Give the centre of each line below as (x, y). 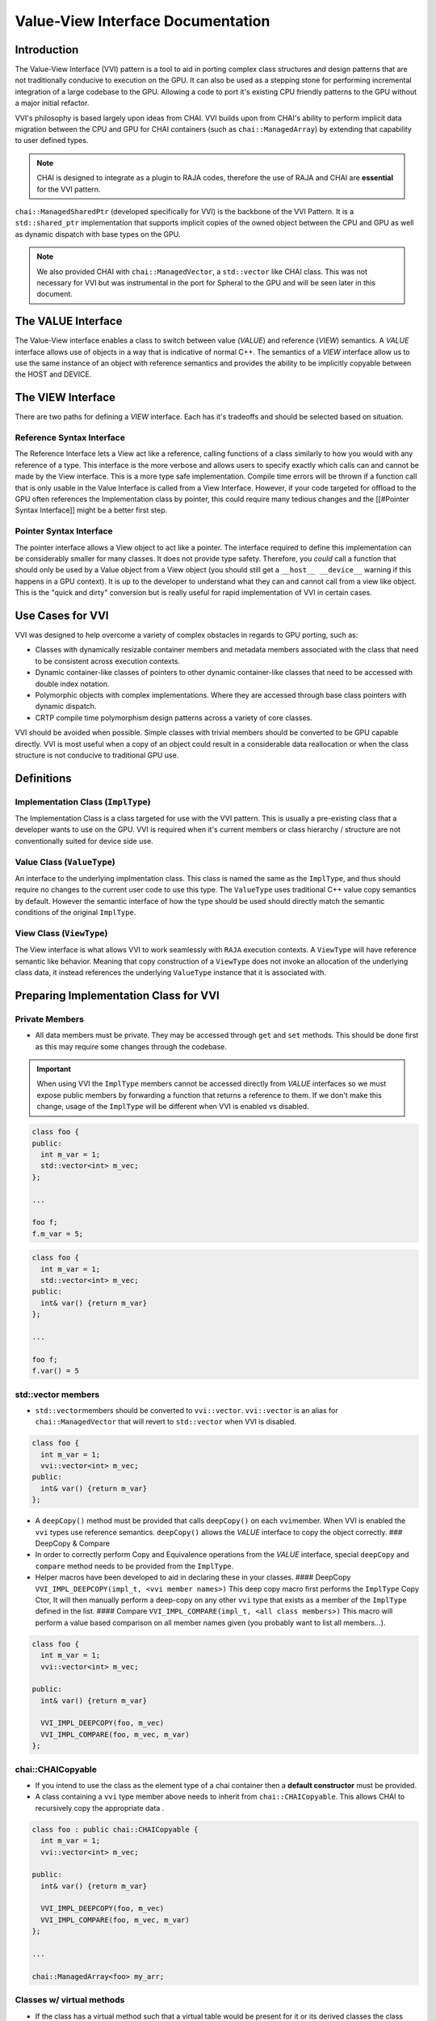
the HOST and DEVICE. (53, 374)
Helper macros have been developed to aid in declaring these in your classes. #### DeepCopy (193, 1577)
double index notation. (72, 684)
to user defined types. (52, 141)
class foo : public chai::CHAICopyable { (115, 1829)
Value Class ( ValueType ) (65, 862)
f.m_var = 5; (58, 1234)
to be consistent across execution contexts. (108, 661)
